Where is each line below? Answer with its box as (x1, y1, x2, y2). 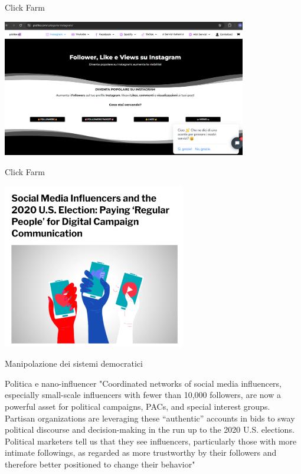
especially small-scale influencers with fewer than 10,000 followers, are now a (5, 389, 281, 401)
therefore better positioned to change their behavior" (5, 457, 195, 470)
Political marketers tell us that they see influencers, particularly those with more (5, 434, 297, 447)
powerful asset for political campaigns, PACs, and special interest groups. (5, 400, 270, 412)
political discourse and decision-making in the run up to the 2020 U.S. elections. (5, 423, 295, 436)
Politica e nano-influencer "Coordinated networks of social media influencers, (5, 377, 282, 389)
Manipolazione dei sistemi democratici (5, 357, 143, 370)
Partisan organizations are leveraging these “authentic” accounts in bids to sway (5, 412, 295, 424)
